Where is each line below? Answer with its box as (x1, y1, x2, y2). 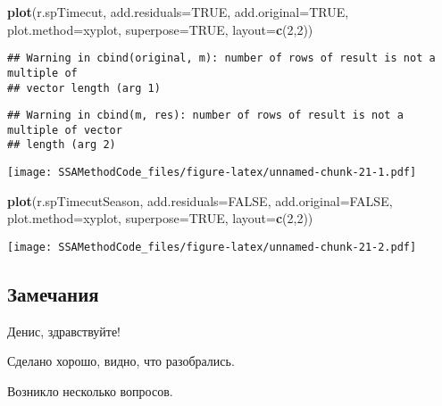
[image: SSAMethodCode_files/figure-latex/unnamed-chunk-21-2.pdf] (7, 240, 417, 253)
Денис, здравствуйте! (7, 321, 121, 340)
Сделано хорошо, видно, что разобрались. (7, 352, 235, 370)
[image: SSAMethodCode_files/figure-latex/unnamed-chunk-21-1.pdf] (7, 166, 417, 179)
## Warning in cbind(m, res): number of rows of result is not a (7, 109, 404, 122)
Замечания (7, 280, 99, 308)
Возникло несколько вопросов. (7, 382, 173, 401)
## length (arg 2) (7, 138, 116, 152)
